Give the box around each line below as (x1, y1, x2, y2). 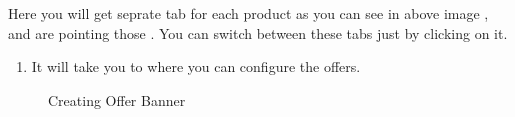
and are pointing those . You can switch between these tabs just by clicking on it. (8, 22, 508, 43)
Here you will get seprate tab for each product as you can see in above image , (8, 3, 489, 23)
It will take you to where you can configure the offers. (31, 56, 361, 77)
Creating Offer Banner (48, 89, 186, 110)
